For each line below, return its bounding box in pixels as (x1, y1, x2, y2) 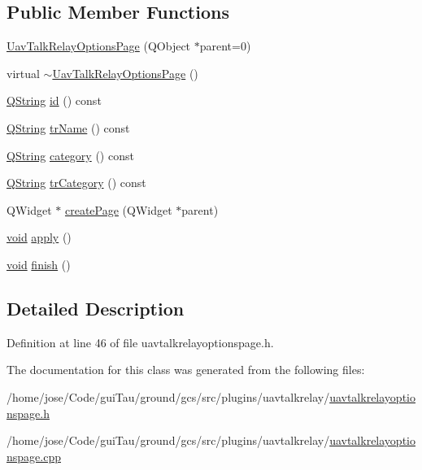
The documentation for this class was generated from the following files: (7, 361, 365, 378)
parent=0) (199, 37, 251, 54)
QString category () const (7, 146, 134, 163)
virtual (7, 64, 40, 81)
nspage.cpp (7, 447, 61, 464)
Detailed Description (7, 295, 185, 320)
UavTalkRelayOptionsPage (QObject (7, 37, 191, 54)
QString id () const (7, 92, 102, 109)
